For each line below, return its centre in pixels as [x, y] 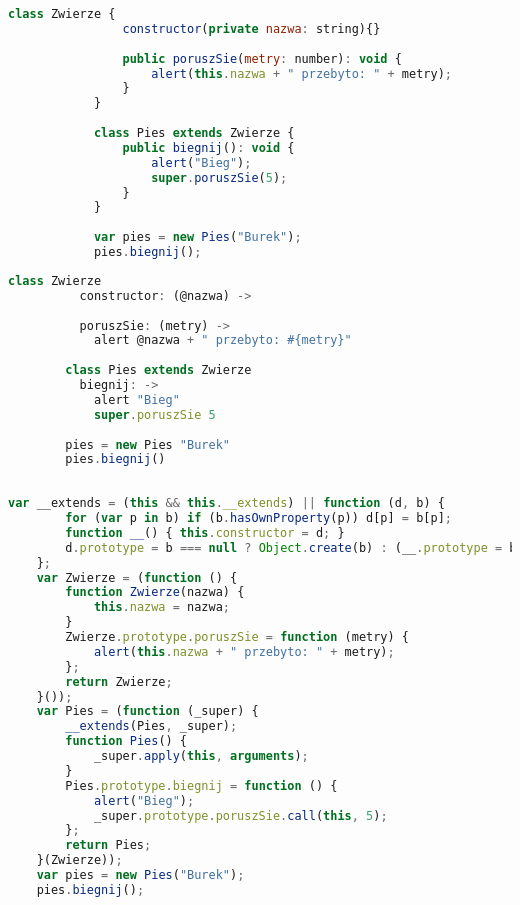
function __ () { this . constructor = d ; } [205, 532]
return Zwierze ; [119, 681]
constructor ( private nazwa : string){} [251, 28]
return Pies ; [108, 845]
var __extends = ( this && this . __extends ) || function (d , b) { [226, 503]
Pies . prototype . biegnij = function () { [201, 785]
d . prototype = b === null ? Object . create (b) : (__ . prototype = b [291, 547]
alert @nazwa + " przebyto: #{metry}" [222, 340]
